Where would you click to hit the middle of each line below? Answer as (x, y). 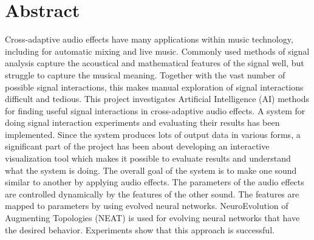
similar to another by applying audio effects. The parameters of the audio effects (155, 182)
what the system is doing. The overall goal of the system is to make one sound (151, 170)
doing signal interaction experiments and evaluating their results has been (142, 122)
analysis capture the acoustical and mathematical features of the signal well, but (155, 63)
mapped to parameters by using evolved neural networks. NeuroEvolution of (147, 206)
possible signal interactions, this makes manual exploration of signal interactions (154, 87)
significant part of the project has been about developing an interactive (137, 146)
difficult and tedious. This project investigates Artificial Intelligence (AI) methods (157, 99)
